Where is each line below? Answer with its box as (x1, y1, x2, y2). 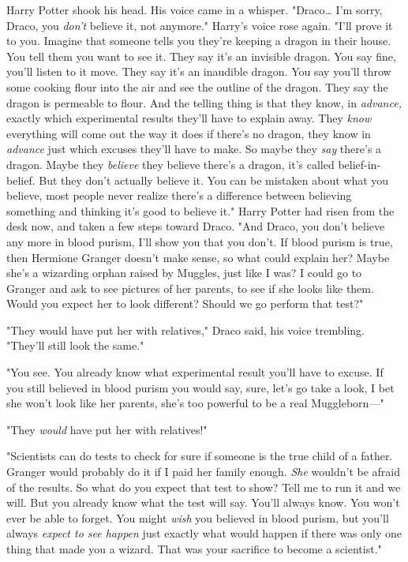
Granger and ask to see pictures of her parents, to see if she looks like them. (6, 279, 374, 296)
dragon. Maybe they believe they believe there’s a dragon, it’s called (6, 155, 335, 172)
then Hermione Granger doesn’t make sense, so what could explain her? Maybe (6, 249, 390, 265)
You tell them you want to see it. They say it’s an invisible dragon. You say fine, (6, 47, 396, 64)
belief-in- (338, 155, 381, 172)
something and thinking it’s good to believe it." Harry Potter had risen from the (6, 202, 395, 219)
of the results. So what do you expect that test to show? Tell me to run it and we (6, 478, 401, 495)
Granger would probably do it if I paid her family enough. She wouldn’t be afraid (6, 463, 401, 480)
